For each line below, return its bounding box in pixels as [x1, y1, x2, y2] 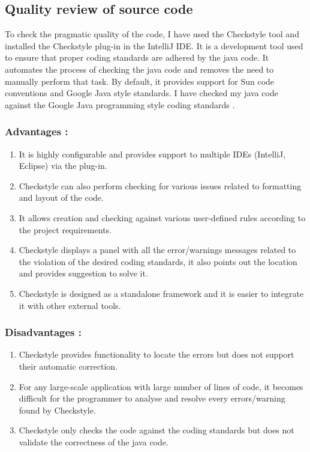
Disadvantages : [5, 325, 82, 340]
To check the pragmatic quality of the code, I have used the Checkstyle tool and [5, 28, 299, 40]
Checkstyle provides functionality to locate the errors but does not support [19, 348, 294, 361]
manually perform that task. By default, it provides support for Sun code [5, 75, 275, 87]
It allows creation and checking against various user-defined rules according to [19, 211, 306, 224]
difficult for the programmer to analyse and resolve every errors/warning [19, 392, 285, 405]
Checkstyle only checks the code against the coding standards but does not [19, 424, 294, 436]
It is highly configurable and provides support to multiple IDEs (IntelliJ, [19, 147, 286, 160]
